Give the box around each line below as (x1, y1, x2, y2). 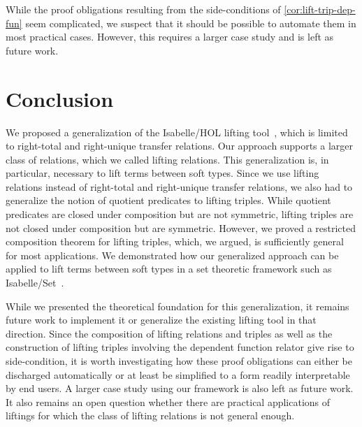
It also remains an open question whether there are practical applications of (6, 394, 331, 409)
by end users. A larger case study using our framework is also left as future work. (6, 381, 354, 396)
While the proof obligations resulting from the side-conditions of (6, 2, 281, 16)
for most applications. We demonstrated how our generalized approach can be (6, 247, 339, 262)
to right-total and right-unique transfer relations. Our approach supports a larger (6, 138, 353, 153)
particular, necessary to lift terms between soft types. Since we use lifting (6, 166, 319, 180)
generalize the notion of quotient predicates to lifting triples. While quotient (6, 193, 331, 208)
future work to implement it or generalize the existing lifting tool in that (6, 312, 317, 327)
